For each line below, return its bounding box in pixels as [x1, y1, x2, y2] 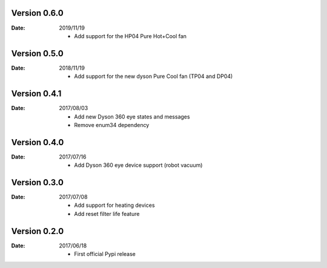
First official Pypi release [74, 250, 136, 258]
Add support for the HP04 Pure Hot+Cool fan [74, 32, 187, 39]
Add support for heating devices [74, 201, 155, 209]
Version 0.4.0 [11, 137, 64, 148]
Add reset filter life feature [74, 210, 140, 217]
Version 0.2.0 [11, 226, 64, 236]
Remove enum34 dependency [74, 121, 150, 128]
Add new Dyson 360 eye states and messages [74, 113, 190, 120]
